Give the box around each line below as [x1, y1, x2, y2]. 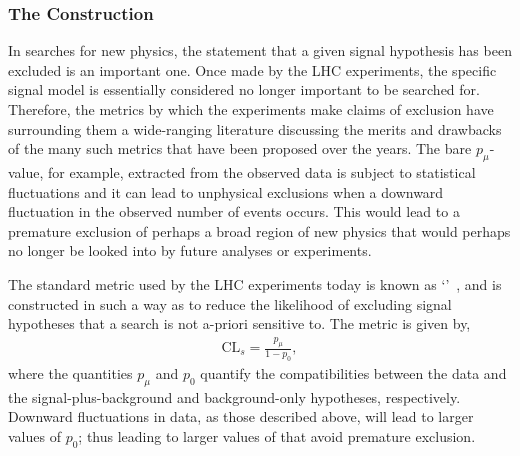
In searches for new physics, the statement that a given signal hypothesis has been [8, 40, 512, 61]
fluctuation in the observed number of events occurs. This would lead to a [8, 201, 460, 222]
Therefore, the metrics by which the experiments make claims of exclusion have [8, 99, 494, 119]
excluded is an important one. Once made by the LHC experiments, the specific [8, 59, 497, 80]
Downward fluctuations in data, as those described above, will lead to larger [8, 406, 474, 427]
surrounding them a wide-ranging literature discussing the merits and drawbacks [8, 118, 502, 139]
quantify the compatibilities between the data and [200, 362, 507, 383]
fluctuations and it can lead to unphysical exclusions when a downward [8, 181, 444, 202]
